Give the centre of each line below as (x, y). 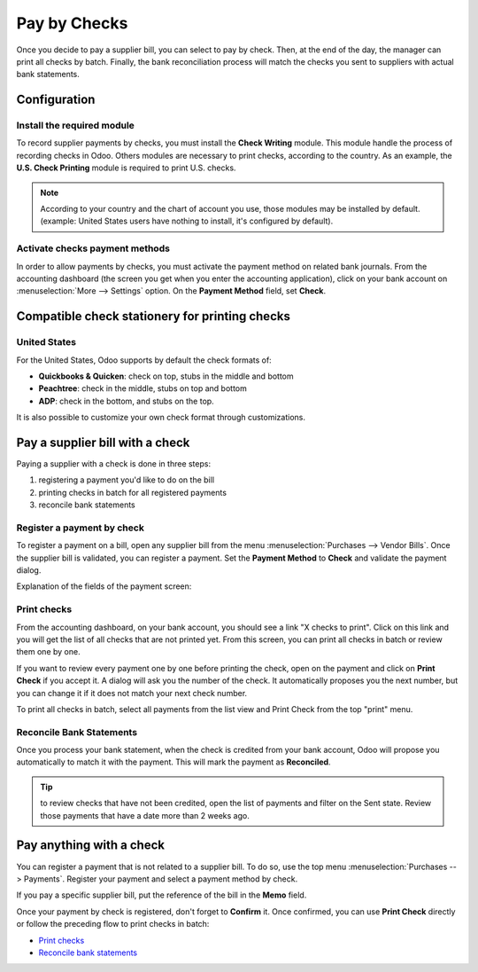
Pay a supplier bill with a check (103, 442)
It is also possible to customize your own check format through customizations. (161, 418)
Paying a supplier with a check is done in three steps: (114, 463)
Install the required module (75, 126)
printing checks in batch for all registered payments (133, 492)
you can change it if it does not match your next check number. (132, 693)
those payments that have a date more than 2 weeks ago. (145, 815)
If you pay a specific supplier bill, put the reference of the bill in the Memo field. (162, 895)
